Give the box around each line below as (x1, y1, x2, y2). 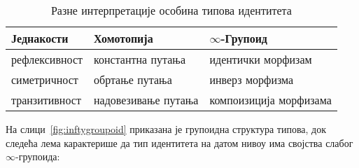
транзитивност (11, 92, 81, 108)
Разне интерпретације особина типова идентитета (50, 2, 292, 18)
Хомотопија (94, 30, 153, 46)
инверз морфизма (209, 71, 294, 87)
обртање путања (94, 71, 172, 87)
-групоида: (15, 149, 60, 164)
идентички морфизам (209, 51, 312, 67)
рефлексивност (11, 51, 83, 67)
